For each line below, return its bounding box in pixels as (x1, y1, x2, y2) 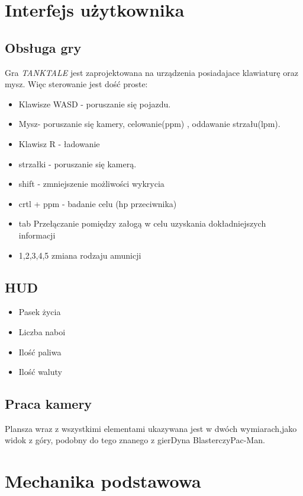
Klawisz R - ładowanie (18, 137, 100, 150)
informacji (18, 228, 56, 241)
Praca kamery (5, 395, 92, 413)
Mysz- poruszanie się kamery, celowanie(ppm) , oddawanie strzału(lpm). (18, 117, 281, 130)
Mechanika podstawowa (5, 469, 201, 493)
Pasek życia (18, 306, 61, 318)
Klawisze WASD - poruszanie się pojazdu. (18, 97, 171, 110)
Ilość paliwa (18, 345, 62, 358)
